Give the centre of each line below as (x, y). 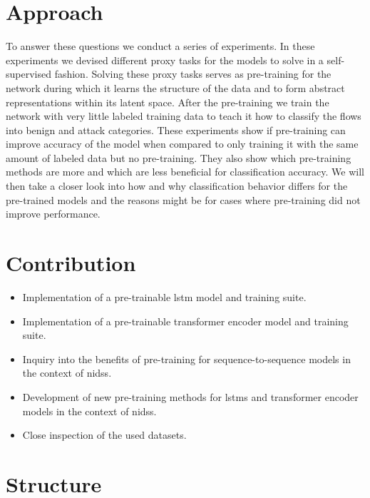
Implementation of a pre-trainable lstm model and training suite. (164, 296)
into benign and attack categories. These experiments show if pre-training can (176, 129)
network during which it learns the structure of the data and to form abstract (175, 87)
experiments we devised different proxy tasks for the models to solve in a (165, 60)
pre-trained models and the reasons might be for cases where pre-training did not (183, 199)
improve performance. (53, 214)
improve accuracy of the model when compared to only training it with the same (182, 144)
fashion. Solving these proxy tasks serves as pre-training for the (193, 74)
